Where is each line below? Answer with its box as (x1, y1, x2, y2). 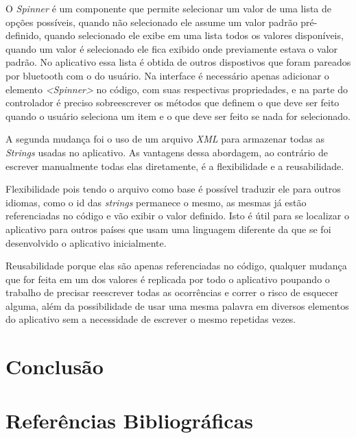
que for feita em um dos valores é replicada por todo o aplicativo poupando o (5, 271, 330, 286)
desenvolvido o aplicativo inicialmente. (5, 235, 167, 250)
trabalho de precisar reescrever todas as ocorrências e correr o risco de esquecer (5, 285, 339, 300)
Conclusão (5, 352, 104, 380)
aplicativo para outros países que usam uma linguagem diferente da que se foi (5, 221, 331, 236)
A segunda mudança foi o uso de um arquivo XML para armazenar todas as (5, 132, 325, 146)
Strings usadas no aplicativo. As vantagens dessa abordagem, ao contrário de (5, 145, 328, 159)
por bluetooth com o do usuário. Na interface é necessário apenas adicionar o (5, 68, 329, 82)
